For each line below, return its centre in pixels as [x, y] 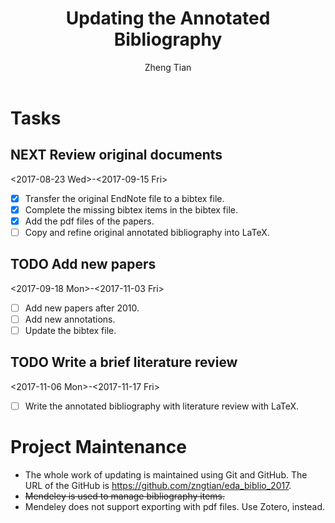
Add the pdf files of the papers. [89, 221]
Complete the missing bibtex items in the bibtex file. [131, 209]
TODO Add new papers [83, 264]
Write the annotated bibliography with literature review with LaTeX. [162, 406]
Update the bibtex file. [70, 330]
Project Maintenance [98, 447]
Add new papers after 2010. [82, 308]
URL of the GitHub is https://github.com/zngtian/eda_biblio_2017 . [158, 485]
